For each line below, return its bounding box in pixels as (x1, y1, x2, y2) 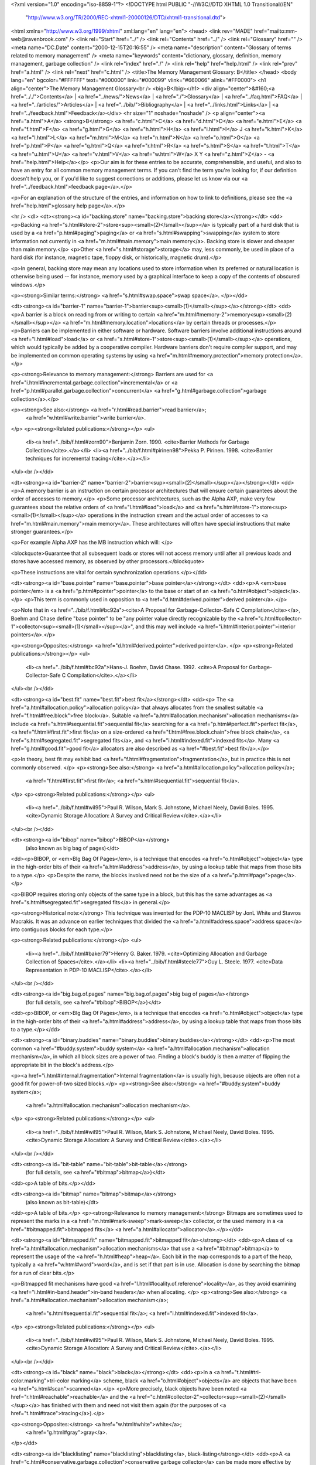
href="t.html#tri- (221, 1369, 262, 1376)
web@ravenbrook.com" (11, 36, 68, 43)
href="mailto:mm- (253, 27, 298, 35)
